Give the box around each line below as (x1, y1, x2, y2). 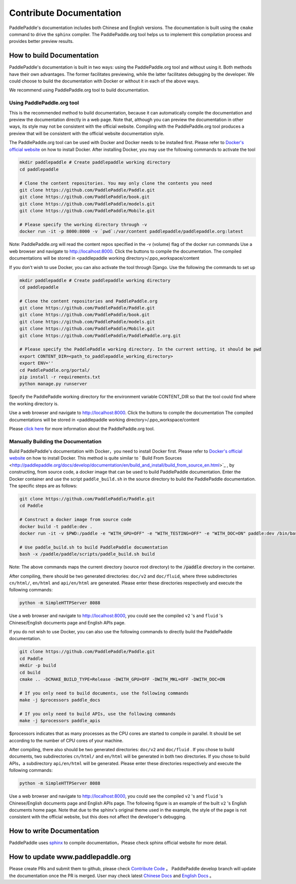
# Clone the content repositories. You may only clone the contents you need (19, 180, 212, 186)
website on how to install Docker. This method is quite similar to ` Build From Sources (9, 455, 182, 461)
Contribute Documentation (9, 7, 122, 18)
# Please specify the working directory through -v (19, 222, 148, 227)
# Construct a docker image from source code (19, 517, 132, 523)
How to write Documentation (9, 827, 100, 835)
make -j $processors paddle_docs (19, 697, 101, 703)
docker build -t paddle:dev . (19, 524, 93, 529)
